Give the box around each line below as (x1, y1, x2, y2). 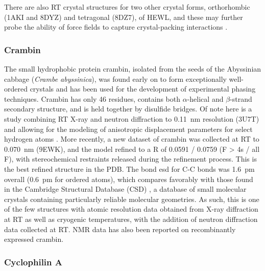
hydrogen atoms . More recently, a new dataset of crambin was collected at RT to (4, 133, 259, 144)
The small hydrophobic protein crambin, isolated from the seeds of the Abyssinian (4, 63, 261, 74)
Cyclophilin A (4, 255, 63, 268)
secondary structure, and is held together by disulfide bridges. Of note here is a (4, 103, 252, 114)
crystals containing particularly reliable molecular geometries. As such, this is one (4, 193, 259, 204)
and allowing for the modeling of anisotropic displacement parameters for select (4, 123, 253, 134)
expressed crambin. (4, 234, 64, 244)
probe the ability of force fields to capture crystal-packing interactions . (4, 21, 228, 32)
